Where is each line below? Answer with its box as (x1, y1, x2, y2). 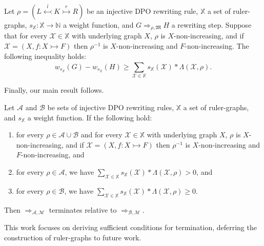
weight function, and (69, 19, 134, 30)
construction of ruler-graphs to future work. (4, 232, 141, 242)
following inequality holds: (4, 50, 86, 61)
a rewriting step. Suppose (171, 19, 252, 30)
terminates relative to (49, 204, 117, 215)
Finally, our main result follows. (4, 85, 104, 95)
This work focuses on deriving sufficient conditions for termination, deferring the (4, 221, 257, 232)
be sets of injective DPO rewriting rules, (47, 101, 174, 112)
